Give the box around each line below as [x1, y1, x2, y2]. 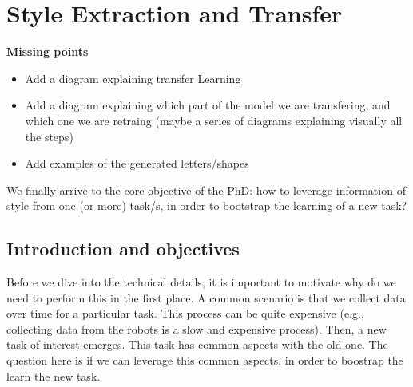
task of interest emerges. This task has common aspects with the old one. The [6, 336, 388, 353]
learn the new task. [6, 367, 101, 384]
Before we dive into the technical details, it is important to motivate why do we [6, 274, 396, 290]
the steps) [25, 128, 73, 144]
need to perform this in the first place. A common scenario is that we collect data [6, 289, 406, 306]
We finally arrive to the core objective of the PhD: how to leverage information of [6, 181, 406, 198]
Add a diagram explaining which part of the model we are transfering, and [25, 97, 391, 113]
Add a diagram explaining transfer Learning [25, 69, 241, 86]
